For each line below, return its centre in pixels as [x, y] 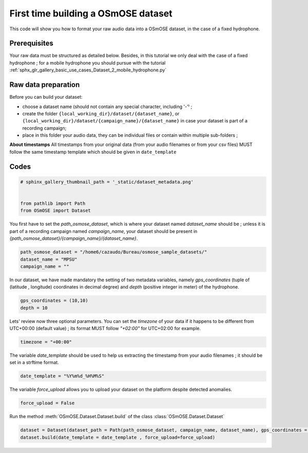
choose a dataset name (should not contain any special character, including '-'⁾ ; [107, 106]
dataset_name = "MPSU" [49, 259]
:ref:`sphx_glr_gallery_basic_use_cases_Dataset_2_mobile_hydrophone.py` [88, 70]
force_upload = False [47, 403]
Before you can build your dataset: [46, 97]
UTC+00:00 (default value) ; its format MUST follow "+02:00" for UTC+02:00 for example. [105, 329]
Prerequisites [31, 43]
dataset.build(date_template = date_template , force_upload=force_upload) [118, 437]
